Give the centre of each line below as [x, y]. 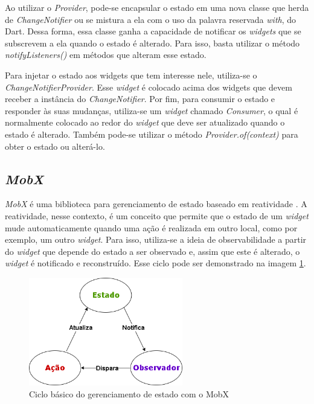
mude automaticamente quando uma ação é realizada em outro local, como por [151, 227]
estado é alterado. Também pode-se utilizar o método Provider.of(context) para [152, 134]
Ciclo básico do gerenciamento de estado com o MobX [129, 393]
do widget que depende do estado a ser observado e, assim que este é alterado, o [152, 251]
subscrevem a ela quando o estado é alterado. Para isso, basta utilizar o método [152, 43]
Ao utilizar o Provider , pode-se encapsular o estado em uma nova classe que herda [157, 7]
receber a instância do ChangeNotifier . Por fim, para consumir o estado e [140, 99]
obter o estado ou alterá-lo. [55, 146]
